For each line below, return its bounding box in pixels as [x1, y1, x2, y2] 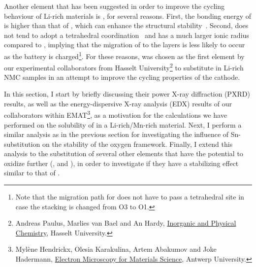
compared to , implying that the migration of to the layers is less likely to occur [4, 39, 245, 50]
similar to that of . [4, 167, 60, 178]
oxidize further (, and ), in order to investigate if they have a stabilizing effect [4, 158, 239, 168]
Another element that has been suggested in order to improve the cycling [4, 1, 224, 11]
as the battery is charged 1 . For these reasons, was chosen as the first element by [4, 49, 245, 61]
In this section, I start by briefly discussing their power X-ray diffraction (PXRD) [4, 89, 250, 99]
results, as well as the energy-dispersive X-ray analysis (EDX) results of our [4, 98, 232, 108]
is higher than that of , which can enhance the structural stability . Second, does [4, 20, 249, 31]
